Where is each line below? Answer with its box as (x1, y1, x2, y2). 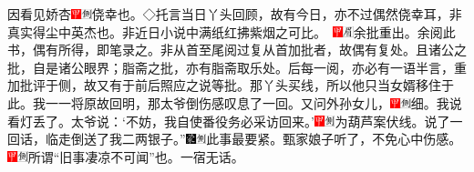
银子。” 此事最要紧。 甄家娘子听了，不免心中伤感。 (147, 129, 462, 148)
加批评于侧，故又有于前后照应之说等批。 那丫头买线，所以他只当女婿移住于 (7, 76, 454, 95)
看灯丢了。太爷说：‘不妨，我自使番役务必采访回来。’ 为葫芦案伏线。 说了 (7, 111, 450, 130)
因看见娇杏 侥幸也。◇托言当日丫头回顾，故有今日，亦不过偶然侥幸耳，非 (7, 5, 462, 23)
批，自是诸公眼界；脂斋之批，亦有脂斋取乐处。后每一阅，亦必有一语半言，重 (7, 57, 467, 76)
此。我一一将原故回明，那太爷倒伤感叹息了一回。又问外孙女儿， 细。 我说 (7, 93, 462, 112)
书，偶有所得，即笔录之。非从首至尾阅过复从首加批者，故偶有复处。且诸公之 (7, 40, 467, 59)
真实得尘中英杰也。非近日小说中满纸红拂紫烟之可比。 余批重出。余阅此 (7, 22, 456, 41)
